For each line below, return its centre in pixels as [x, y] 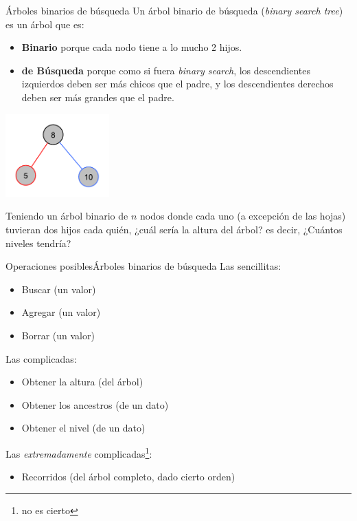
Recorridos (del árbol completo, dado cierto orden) [128, 477]
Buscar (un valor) [59, 289]
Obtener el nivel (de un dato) [83, 428]
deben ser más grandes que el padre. [98, 97]
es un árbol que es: [45, 24]
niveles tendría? [38, 243]
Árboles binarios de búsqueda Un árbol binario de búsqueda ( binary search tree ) [174, 10]
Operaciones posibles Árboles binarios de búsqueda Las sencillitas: [143, 266]
